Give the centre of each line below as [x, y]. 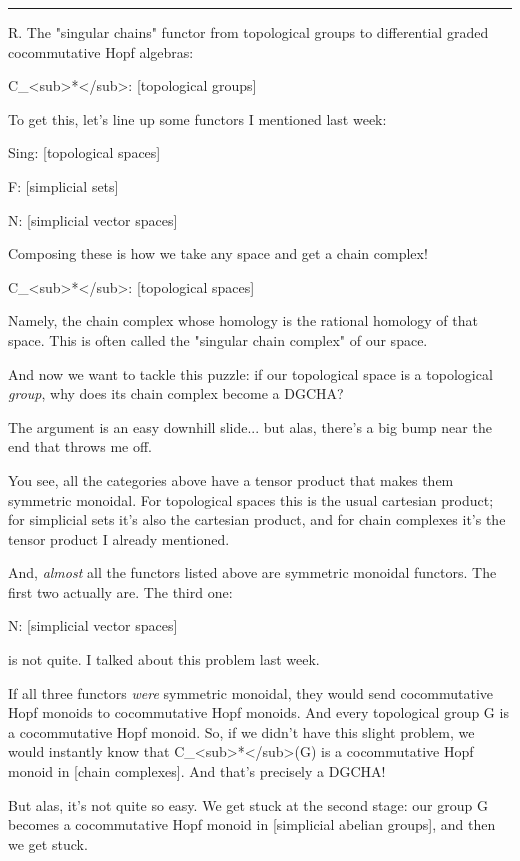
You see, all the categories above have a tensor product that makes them [231, 479]
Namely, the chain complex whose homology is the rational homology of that [243, 320]
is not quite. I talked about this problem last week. [164, 659]
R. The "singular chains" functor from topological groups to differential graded [248, 32]
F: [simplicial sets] [63, 185]
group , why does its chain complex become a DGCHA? [176, 393]
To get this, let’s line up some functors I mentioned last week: [197, 118]
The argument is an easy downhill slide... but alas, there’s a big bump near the [250, 426]
